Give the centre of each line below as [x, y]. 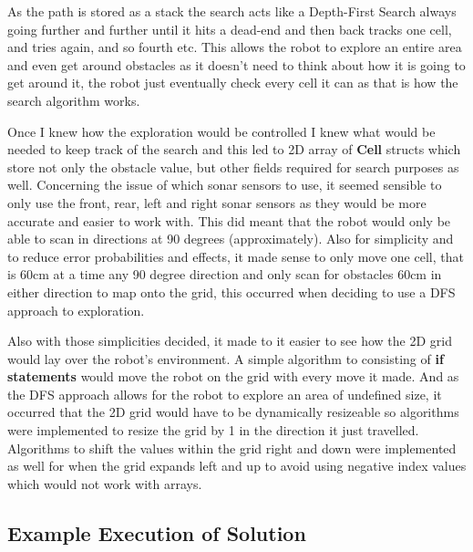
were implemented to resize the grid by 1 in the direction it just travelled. [213, 430]
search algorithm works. [74, 100]
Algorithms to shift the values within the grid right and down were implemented [232, 448]
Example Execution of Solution [157, 532]
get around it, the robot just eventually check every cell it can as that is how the [233, 83]
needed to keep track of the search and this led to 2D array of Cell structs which [234, 149]
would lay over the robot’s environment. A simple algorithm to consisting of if [226, 358]
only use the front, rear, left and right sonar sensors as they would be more [217, 202]
